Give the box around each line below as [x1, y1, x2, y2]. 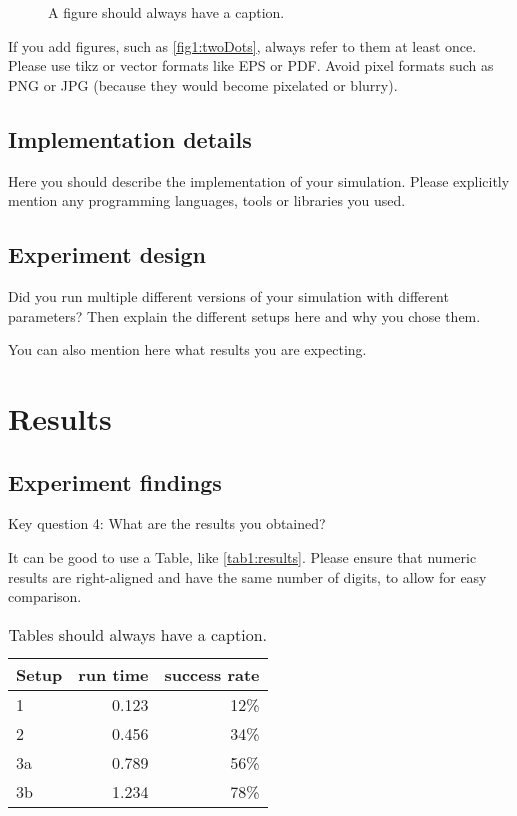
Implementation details [8, 123, 252, 154]
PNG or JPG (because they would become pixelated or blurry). [8, 74, 398, 95]
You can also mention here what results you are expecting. [8, 339, 367, 360]
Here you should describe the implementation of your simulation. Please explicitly [8, 170, 510, 191]
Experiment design [8, 239, 207, 270]
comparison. [8, 586, 82, 607]
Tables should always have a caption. [8, 622, 267, 646]
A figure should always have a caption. [48, 2, 285, 22]
